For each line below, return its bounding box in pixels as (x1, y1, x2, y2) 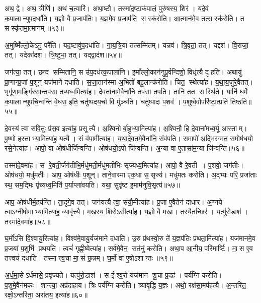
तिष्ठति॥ (230, 96, 252, 106)
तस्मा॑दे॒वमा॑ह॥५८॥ (5, 216, 51, 226)
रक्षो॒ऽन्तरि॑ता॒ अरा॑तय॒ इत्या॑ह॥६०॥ (5, 289, 88, 300)
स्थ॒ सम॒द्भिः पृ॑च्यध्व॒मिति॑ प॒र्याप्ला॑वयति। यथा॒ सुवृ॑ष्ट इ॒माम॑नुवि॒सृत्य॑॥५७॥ (5, 179, 180, 190)
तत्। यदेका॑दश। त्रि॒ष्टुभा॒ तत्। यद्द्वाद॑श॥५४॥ (5, 49, 122, 60)
